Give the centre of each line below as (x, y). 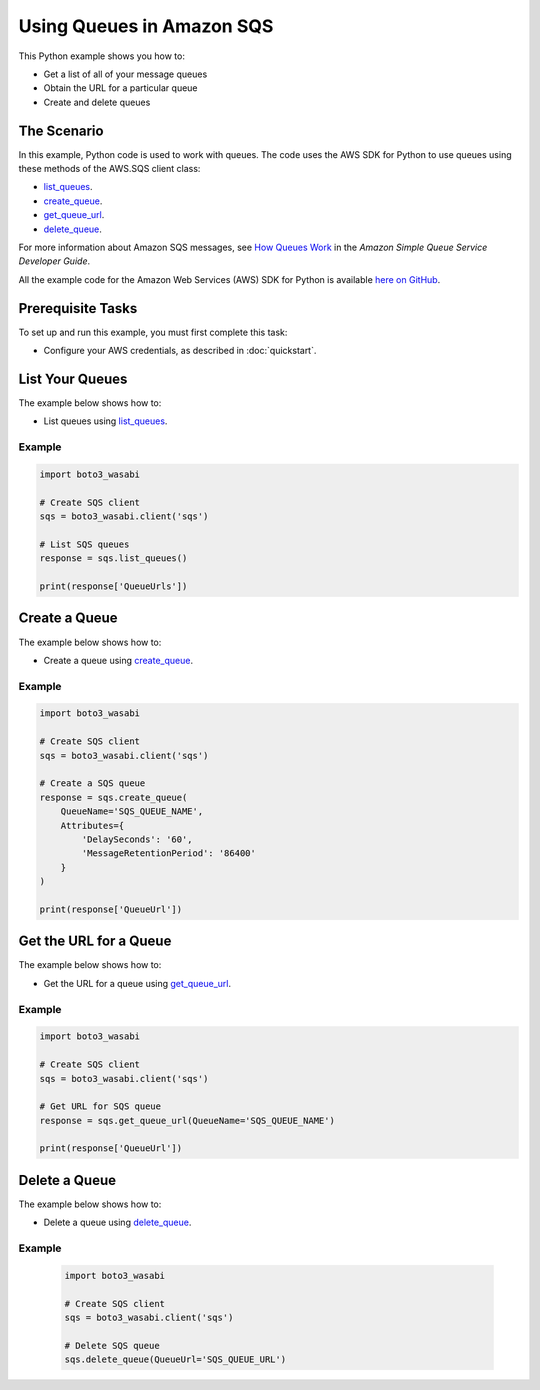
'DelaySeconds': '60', (137, 839)
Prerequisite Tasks (78, 308)
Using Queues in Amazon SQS (146, 26)
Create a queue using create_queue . (118, 660)
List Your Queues (73, 378)
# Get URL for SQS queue (100, 1106)
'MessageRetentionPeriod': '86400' (169, 853)
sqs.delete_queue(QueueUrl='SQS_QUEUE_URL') (175, 1359)
